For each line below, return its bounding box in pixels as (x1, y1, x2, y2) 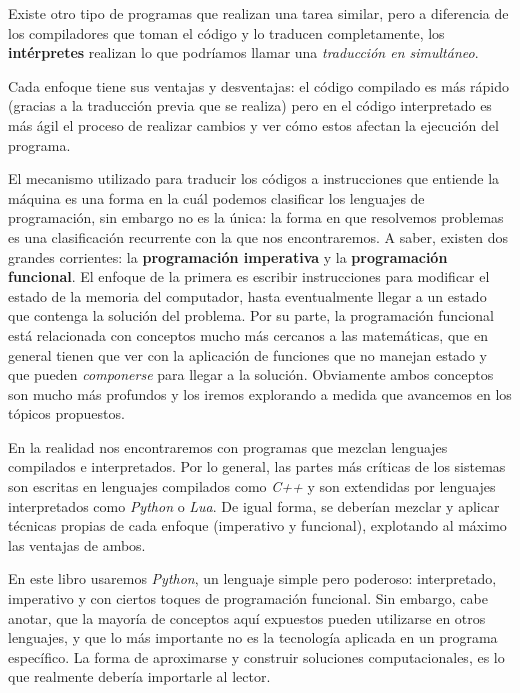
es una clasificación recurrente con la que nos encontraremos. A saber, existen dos (8, 226, 509, 247)
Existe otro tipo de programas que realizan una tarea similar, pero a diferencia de (8, 3, 509, 23)
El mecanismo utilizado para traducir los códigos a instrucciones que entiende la (8, 168, 500, 189)
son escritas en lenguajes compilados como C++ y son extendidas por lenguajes (8, 476, 496, 497)
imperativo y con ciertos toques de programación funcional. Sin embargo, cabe (8, 588, 488, 609)
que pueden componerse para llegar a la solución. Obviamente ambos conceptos (8, 364, 494, 385)
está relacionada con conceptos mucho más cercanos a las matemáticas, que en (8, 324, 488, 345)
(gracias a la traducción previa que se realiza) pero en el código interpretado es (8, 95, 492, 116)
